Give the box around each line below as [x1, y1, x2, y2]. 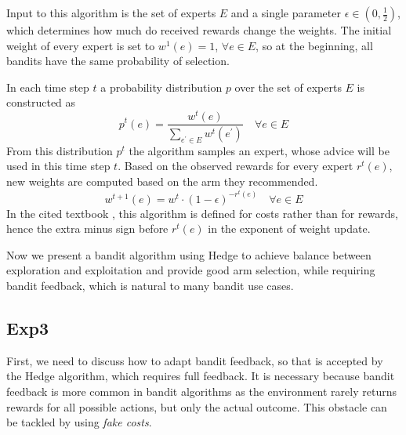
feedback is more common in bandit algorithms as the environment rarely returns [6, 382, 397, 399]
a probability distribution [100, 78, 223, 95]
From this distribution [6, 142, 113, 158]
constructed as [6, 94, 76, 111]
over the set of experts [234, 78, 342, 95]
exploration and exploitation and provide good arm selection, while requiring [6, 262, 375, 278]
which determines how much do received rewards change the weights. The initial [6, 22, 392, 38]
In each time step [6, 78, 89, 95]
